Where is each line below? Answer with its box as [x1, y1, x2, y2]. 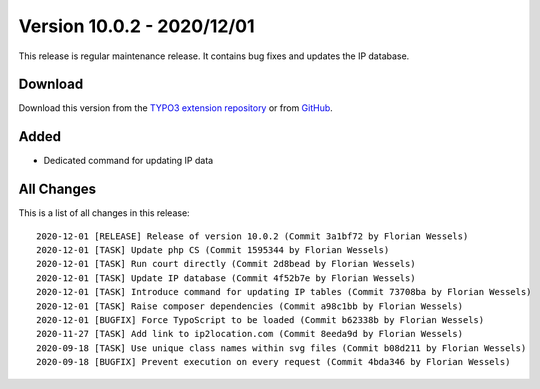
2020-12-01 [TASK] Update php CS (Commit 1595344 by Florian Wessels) [36, 245, 390, 256]
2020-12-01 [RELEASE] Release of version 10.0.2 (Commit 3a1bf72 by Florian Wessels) [36, 230, 469, 242]
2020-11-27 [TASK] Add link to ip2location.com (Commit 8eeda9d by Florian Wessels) [36, 328, 464, 340]
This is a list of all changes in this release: [18, 207, 190, 219]
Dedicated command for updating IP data [43, 155, 214, 167]
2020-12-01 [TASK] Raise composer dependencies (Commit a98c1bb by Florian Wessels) [36, 300, 464, 312]
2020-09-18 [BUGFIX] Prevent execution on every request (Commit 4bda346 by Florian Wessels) [36, 356, 511, 368]
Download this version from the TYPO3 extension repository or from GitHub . [18, 102, 334, 114]
